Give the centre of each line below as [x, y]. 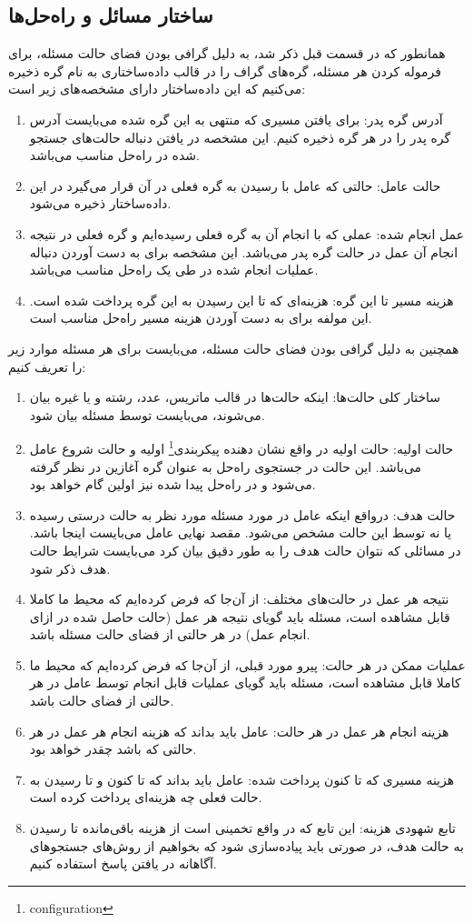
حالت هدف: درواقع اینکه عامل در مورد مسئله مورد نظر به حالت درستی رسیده [242, 514]
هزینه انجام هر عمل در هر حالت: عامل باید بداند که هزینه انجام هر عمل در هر [239, 731]
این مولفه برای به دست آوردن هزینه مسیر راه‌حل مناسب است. [201, 318]
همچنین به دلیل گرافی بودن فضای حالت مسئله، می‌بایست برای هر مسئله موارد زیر [234, 348]
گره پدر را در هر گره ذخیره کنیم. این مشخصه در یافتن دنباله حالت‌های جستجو [240, 137]
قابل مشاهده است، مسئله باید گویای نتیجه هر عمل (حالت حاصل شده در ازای [240, 616]
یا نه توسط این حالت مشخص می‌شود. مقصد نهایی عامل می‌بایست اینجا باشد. [241, 532]
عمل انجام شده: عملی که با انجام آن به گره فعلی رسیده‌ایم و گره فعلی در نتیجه [247, 233]
